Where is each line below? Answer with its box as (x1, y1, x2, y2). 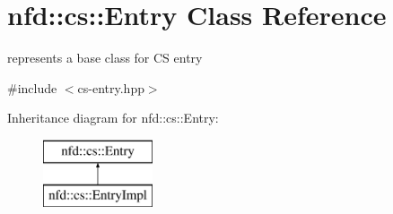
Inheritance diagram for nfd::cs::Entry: (7, 108, 219, 127)
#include (7, 78, 57, 97)
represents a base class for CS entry (7, 48, 203, 67)
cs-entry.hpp (77, 78, 144, 97)
